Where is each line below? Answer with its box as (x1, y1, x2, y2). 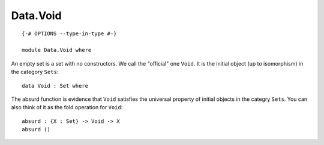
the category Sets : (11, 69, 59, 76)
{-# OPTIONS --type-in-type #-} (22, 30, 117, 37)
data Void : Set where (22, 82, 89, 89)
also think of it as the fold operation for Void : (11, 104, 123, 111)
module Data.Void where (22, 47, 92, 54)
